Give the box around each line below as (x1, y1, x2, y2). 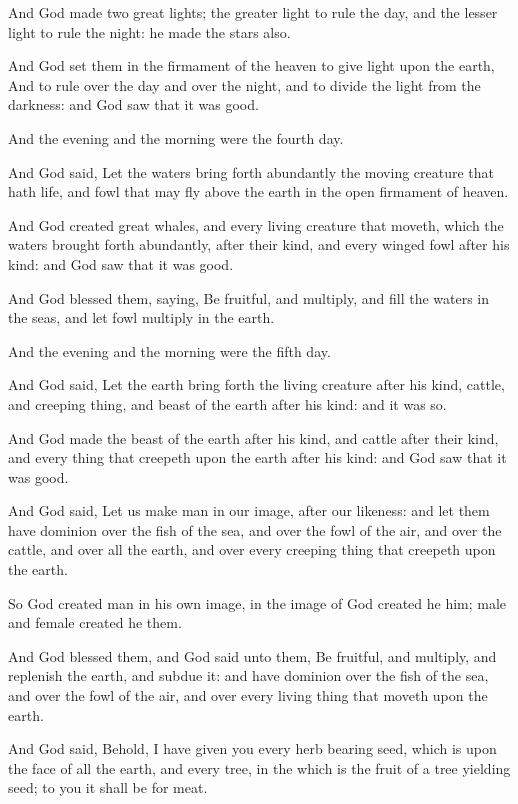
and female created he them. (8, 612, 182, 633)
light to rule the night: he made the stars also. (8, 21, 291, 42)
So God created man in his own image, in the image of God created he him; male (8, 592, 507, 613)
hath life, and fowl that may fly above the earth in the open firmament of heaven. (8, 181, 509, 202)
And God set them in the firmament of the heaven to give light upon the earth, (8, 55, 495, 76)
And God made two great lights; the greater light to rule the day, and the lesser (8, 2, 498, 22)
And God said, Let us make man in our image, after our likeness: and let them (8, 500, 490, 521)
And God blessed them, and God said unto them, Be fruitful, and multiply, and (8, 645, 497, 666)
